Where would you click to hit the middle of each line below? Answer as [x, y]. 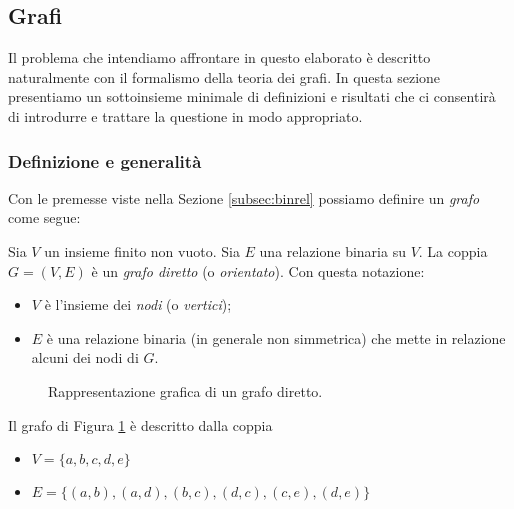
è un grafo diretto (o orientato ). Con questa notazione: [258, 270]
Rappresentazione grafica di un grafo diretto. [185, 390]
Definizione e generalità [105, 160]
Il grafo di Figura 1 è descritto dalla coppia [140, 424]
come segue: [44, 217]
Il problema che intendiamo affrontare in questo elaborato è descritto [219, 57]
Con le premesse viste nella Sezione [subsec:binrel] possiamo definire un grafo [244, 197]
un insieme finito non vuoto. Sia [142, 250]
